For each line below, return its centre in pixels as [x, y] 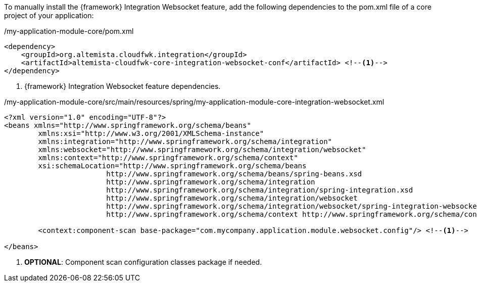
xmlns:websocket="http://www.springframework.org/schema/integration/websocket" [202, 150]
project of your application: [49, 15]
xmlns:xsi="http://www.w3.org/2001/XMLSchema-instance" [151, 133]
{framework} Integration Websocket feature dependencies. [123, 86]
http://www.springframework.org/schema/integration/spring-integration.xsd [260, 190]
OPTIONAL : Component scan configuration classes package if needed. [143, 262]
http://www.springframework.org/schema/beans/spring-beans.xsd [234, 174]
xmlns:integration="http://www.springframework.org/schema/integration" [185, 141]
